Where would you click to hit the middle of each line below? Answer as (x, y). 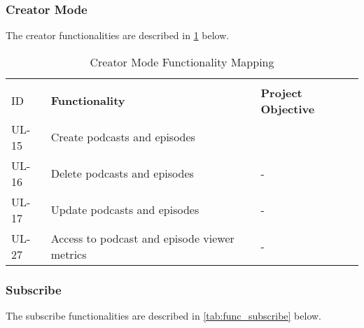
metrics (69, 254)
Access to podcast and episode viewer (142, 238)
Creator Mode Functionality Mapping (182, 62)
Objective (288, 108)
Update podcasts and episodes (125, 210)
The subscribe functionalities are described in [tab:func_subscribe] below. (164, 316)
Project (281, 92)
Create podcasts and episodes (123, 137)
